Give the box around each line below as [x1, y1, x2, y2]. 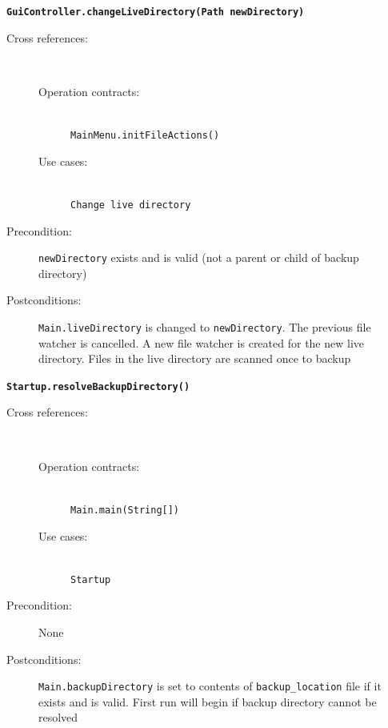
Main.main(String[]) [70, 504, 180, 516]
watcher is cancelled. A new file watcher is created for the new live [38, 334, 365, 351]
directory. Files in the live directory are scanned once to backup [38, 350, 351, 367]
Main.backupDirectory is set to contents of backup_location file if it [38, 678, 382, 694]
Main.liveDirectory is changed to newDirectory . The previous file [38, 318, 371, 335]
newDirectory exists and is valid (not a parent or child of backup [38, 249, 359, 266]
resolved [38, 709, 78, 726]
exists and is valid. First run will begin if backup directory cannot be [38, 693, 377, 710]
